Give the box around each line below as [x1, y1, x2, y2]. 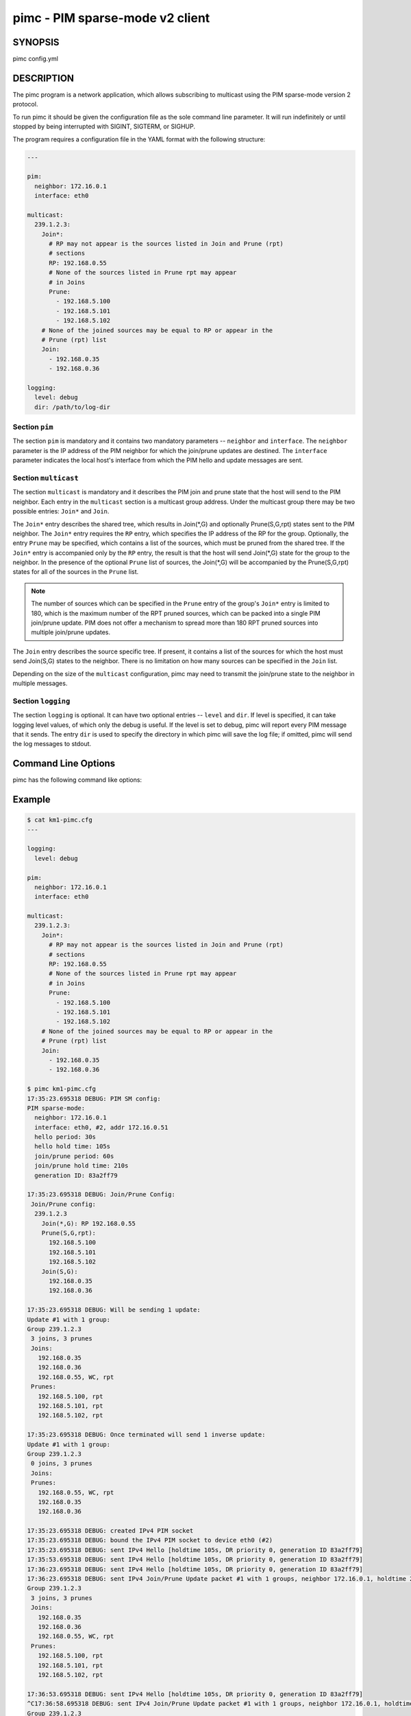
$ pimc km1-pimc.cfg [27, 1085, 96, 1093]
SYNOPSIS [12, 36, 60, 48]
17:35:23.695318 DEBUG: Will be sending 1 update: [27, 1306, 201, 1314]
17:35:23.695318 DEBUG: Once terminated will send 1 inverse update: [27, 1431, 266, 1439]
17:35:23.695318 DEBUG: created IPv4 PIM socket [27, 1527, 194, 1535]
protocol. [12, 100, 38, 108]
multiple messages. [12, 679, 68, 687]
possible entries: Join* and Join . [12, 507, 110, 515]
